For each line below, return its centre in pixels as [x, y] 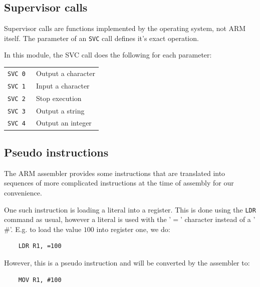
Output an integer [64, 123]
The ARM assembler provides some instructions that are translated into [115, 173]
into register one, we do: [133, 229]
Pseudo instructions [56, 152]
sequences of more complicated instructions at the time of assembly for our [119, 183]
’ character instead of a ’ [218, 219]
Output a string [60, 110]
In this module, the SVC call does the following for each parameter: [108, 55]
